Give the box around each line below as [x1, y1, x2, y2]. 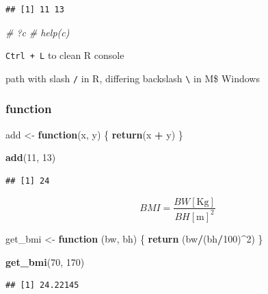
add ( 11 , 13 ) [5, 150, 56, 164]
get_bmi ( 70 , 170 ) [5, 254, 85, 269]
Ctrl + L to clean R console [5, 48, 124, 62]
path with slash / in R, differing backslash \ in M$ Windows [5, 71, 260, 85]
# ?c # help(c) [5, 25, 70, 39]
